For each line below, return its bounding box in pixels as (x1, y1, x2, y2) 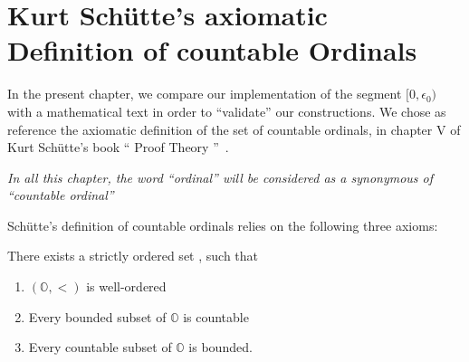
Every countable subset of (28, 338, 172, 357)
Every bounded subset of (28, 307, 167, 326)
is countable (183, 307, 249, 326)
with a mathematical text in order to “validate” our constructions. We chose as (7, 101, 446, 120)
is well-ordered (86, 277, 167, 296)
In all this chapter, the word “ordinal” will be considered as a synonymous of (7, 167, 434, 186)
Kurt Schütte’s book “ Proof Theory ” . (7, 138, 229, 157)
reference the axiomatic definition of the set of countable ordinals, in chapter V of (7, 119, 461, 138)
